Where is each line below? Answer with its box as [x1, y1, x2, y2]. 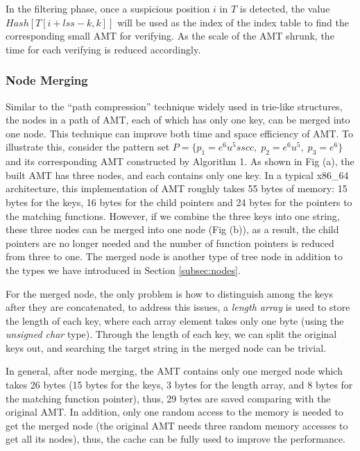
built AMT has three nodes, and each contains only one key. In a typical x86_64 [6, 167, 349, 182]
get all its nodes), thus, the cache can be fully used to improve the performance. [6, 432, 346, 446]
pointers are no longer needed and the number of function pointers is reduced [6, 235, 334, 250]
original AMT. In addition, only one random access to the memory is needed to [6, 405, 343, 419]
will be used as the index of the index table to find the [117, 15, 349, 29]
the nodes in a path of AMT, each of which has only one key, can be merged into [6, 112, 350, 127]
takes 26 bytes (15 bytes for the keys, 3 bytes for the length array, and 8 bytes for [6, 377, 353, 392]
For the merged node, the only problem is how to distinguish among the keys [6, 286, 333, 300]
